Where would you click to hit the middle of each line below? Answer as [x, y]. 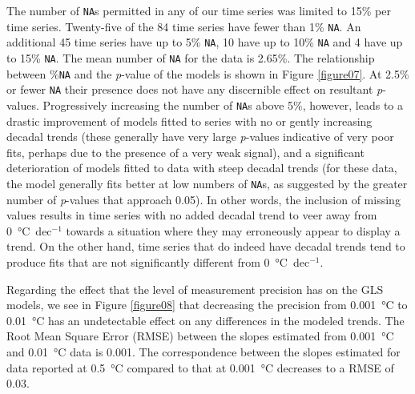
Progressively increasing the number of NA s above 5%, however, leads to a [223, 105]
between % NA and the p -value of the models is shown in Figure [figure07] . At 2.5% [208, 73]
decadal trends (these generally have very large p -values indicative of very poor [200, 137]
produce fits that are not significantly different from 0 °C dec [158, 262]
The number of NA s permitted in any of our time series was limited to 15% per [199, 10]
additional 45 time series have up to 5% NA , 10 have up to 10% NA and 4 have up [205, 42]
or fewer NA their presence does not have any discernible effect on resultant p [195, 89]
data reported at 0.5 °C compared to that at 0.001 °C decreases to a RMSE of [200, 367]
